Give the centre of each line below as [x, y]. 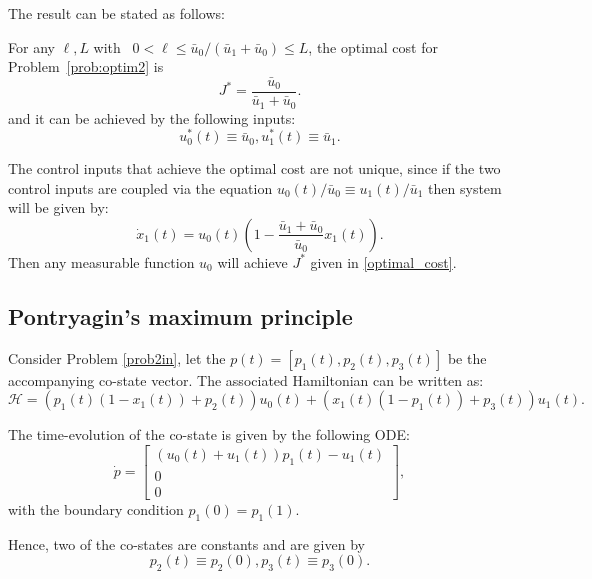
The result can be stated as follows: [116, 13]
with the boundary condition [96, 508]
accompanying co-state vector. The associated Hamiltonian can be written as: [246, 379]
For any [31, 46]
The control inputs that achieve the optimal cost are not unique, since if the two [254, 168]
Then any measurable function [101, 261]
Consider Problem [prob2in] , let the [117, 357]
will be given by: [58, 207]
